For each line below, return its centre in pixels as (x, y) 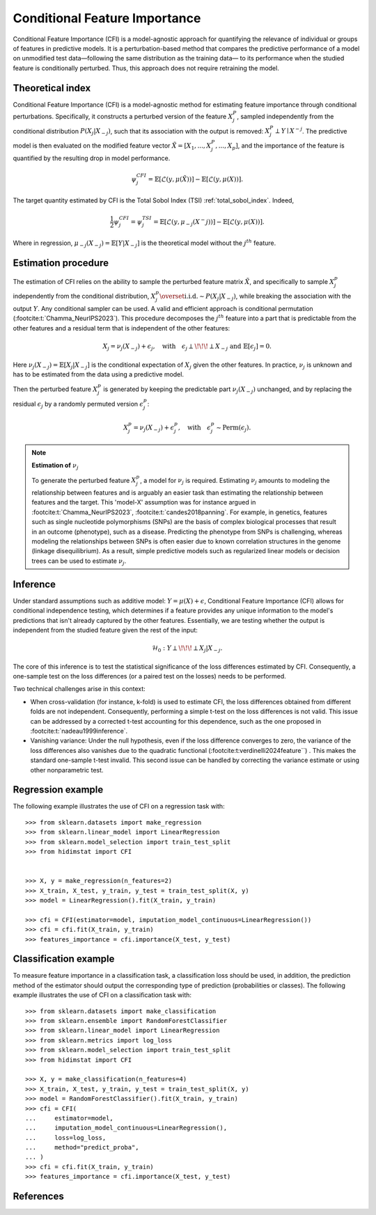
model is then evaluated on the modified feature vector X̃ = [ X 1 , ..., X (112, 146)
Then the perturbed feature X (55, 389)
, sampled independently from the (285, 116)
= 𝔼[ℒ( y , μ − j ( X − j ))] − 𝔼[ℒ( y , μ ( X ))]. (209, 222)
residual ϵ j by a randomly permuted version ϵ (78, 405)
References (38, 1197)
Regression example (58, 790)
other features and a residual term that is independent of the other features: (122, 328)
